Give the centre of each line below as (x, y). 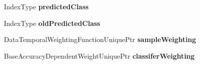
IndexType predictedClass (46, 6)
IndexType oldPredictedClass (52, 23)
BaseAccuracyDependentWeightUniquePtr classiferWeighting (99, 55)
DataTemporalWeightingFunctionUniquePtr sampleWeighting (100, 39)
